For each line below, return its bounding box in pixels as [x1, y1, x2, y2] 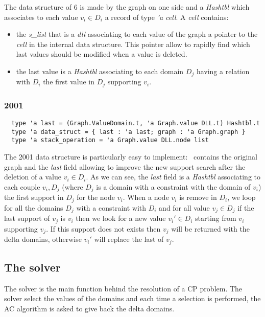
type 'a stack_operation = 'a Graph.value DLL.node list [11, 137, 209, 144]
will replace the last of [94, 234, 164, 244]
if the [237, 202, 254, 213]
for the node [77, 192, 115, 202]
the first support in [4, 192, 64, 202]
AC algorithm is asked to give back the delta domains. [4, 303, 175, 313]
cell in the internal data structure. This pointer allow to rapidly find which [16, 38, 250, 49]
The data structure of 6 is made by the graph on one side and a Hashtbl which [4, 2, 250, 12]
